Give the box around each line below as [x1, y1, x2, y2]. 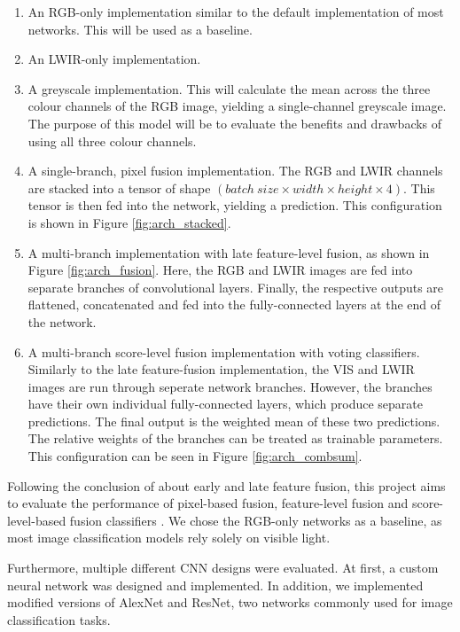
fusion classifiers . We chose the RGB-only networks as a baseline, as [69, 511, 442, 529]
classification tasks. [7, 610, 111, 628]
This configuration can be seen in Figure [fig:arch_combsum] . [27, 447, 363, 465]
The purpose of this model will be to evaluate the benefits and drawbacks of [27, 113, 442, 132]
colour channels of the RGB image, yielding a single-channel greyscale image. [27, 97, 447, 115]
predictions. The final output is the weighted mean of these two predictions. [27, 411, 441, 430]
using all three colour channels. [27, 131, 197, 150]
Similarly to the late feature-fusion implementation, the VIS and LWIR [27, 360, 415, 378]
